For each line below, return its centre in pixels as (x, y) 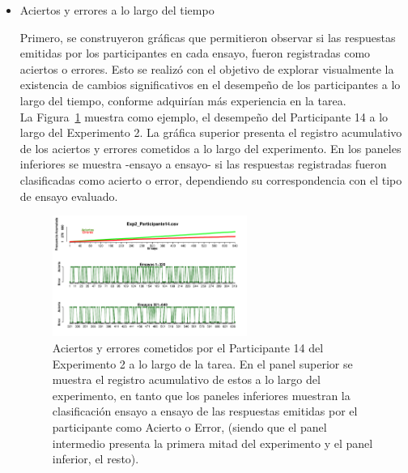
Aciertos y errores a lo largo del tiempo (117, 10)
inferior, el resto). (96, 459)
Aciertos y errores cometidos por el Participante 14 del (188, 347)
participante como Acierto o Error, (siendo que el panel (189, 426)
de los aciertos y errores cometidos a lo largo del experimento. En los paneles (210, 148)
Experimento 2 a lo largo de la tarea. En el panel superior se (202, 363)
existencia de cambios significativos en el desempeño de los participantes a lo (210, 85)
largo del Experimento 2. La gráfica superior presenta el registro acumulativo (211, 132)
